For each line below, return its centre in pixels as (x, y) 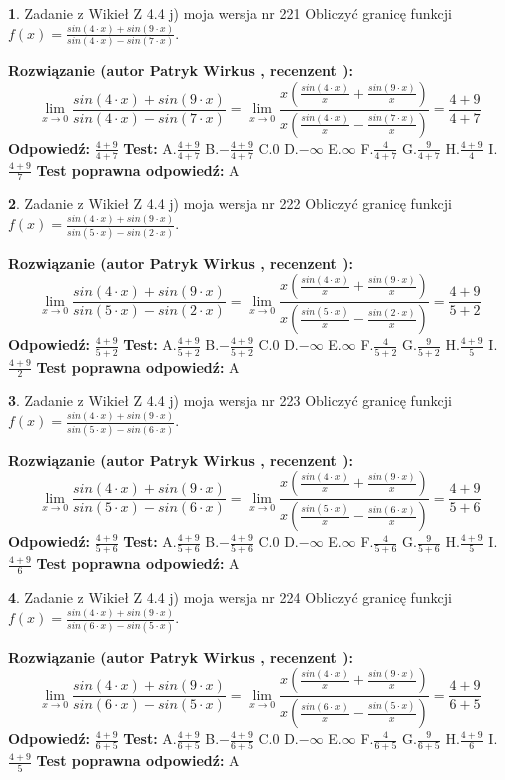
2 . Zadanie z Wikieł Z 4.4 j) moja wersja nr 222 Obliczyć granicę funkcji (230, 203)
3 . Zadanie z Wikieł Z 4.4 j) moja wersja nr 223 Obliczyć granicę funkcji (230, 400)
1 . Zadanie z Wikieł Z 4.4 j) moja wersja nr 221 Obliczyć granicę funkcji (230, 13)
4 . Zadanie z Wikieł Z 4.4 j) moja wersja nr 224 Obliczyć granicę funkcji (230, 597)
